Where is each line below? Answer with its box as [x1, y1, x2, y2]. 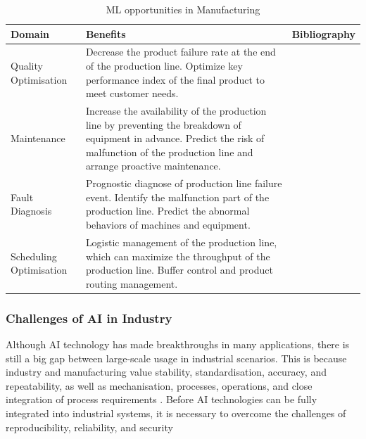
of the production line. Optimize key [85, 58, 243, 73]
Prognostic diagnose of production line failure [85, 176, 282, 191]
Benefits [85, 26, 126, 41]
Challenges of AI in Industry [6, 309, 172, 326]
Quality [11, 58, 43, 73]
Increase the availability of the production [85, 103, 267, 118]
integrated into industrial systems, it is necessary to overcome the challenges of [6, 405, 346, 420]
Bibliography [291, 26, 355, 41]
